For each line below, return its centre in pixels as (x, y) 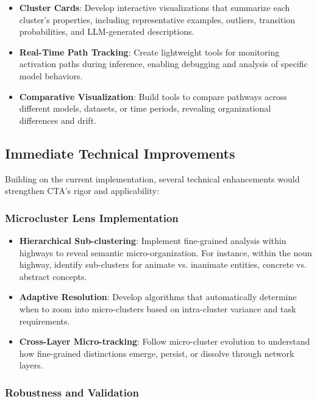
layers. (31, 365)
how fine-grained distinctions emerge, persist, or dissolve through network (157, 353)
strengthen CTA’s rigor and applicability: (82, 191)
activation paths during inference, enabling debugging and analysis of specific (163, 64)
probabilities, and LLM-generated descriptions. (107, 31)
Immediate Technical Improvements (120, 153)
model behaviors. (51, 75)
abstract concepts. (53, 276)
